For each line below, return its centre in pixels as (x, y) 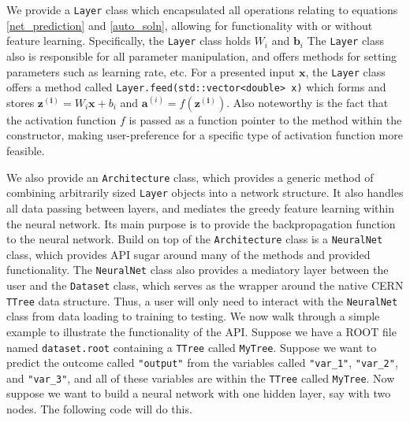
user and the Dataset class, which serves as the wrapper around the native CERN (205, 285)
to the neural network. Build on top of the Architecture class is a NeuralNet (195, 239)
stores (20, 102)
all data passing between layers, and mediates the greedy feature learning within (201, 207)
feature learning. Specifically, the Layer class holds (129, 41)
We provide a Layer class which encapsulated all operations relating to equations (202, 9)
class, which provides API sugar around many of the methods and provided (188, 254)
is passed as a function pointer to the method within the (265, 119)
